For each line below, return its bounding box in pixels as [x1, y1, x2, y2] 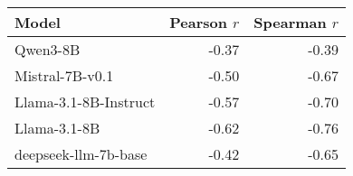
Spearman [253, 12, 327, 32]
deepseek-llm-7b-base [14, 144, 148, 164]
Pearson [169, 12, 227, 32]
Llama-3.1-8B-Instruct [14, 91, 156, 112]
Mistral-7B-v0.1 [14, 65, 114, 86]
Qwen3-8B [14, 39, 81, 60]
